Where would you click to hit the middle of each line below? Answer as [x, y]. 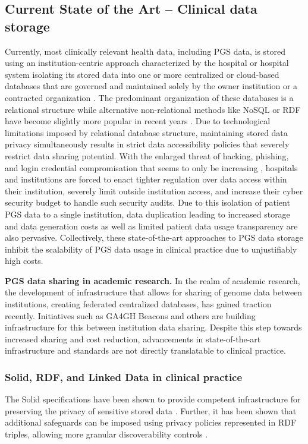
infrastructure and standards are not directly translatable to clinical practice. [145, 350]
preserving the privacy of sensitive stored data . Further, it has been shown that [151, 410]
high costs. [24, 261]
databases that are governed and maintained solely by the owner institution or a [151, 86]
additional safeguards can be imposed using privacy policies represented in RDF [151, 422]
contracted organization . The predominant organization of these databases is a [149, 97]
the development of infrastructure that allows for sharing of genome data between [154, 292]
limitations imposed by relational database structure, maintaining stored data [146, 132]
